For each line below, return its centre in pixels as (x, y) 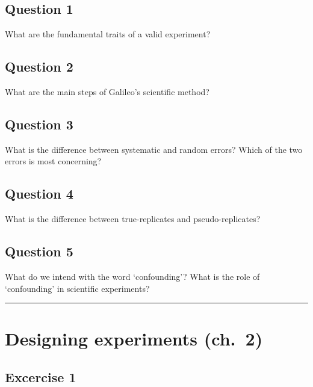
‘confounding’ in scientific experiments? (77, 288)
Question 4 (39, 193)
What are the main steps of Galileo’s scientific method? (107, 91)
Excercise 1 (41, 376)
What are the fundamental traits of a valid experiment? (108, 34)
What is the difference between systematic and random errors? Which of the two (154, 149)
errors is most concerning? (53, 161)
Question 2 (39, 67)
